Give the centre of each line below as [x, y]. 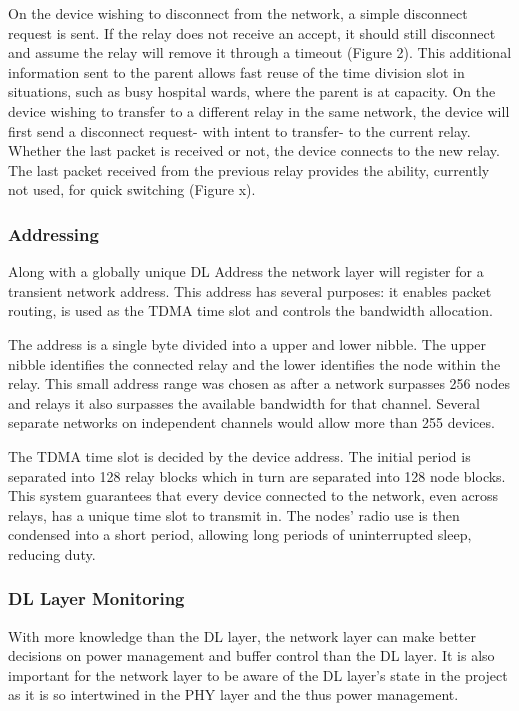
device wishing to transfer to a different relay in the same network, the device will [259, 110]
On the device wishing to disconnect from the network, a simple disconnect [238, 13]
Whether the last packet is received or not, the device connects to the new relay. [254, 150]
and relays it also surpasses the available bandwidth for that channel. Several [244, 402]
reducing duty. [52, 553]
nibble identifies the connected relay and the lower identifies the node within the [254, 363]
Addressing [53, 233]
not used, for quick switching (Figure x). [132, 189]
